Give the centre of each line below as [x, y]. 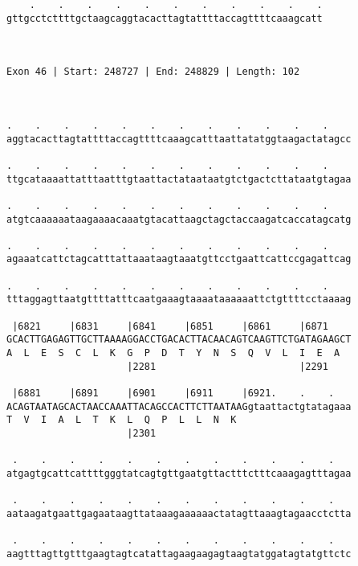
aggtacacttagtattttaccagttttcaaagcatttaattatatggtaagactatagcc [179, 139]
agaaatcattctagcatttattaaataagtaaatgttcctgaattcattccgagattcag [179, 259]
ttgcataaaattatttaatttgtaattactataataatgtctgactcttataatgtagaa [179, 179]
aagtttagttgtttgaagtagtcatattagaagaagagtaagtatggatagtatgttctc [179, 554]
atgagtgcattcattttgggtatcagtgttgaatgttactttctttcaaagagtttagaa [179, 473]
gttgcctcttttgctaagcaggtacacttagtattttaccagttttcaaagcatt [165, 18]
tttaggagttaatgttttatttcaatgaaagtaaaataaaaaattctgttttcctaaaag [179, 299]
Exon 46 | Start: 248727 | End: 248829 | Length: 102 [153, 72]
